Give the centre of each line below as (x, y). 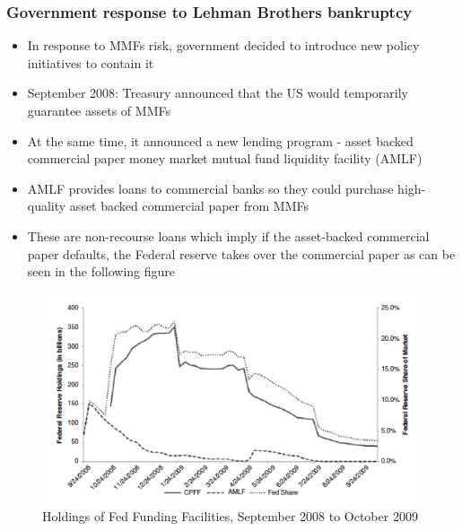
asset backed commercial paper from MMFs (189, 206)
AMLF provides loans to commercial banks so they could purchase (210, 188)
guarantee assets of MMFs (99, 110)
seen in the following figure (101, 271)
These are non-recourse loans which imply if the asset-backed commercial (228, 235)
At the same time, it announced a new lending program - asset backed (220, 140)
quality (47, 206)
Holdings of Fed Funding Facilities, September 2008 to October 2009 (230, 516)
